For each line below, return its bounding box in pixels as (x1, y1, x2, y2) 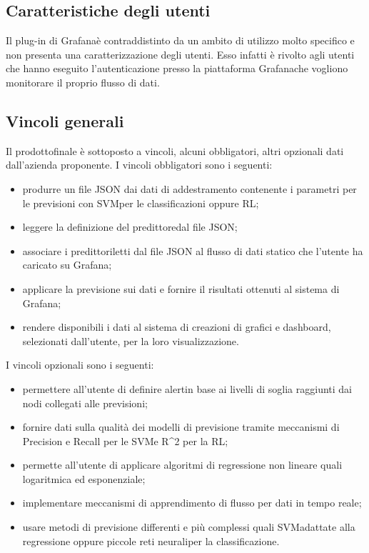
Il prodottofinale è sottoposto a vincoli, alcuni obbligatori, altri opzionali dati (6, 143, 344, 158)
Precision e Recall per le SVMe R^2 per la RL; (22, 433, 228, 448)
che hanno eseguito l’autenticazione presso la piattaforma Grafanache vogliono (6, 61, 348, 76)
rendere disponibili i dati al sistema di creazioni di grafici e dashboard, (22, 319, 331, 334)
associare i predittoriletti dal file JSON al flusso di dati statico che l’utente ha (22, 243, 363, 258)
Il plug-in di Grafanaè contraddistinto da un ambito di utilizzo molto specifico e (6, 33, 355, 48)
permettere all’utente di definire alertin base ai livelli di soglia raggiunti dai (22, 381, 353, 396)
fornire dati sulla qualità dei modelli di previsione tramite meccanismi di (22, 419, 340, 434)
